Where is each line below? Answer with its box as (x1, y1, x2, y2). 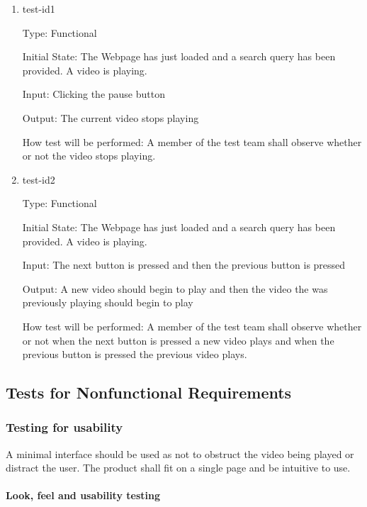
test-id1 (22, 1, 55, 16)
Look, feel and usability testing (6, 488, 160, 503)
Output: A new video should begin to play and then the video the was (22, 281, 328, 296)
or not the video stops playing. (22, 148, 156, 163)
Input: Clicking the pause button (22, 87, 165, 101)
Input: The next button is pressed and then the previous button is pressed (22, 257, 346, 272)
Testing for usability (6, 418, 123, 436)
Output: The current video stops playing (22, 110, 199, 125)
